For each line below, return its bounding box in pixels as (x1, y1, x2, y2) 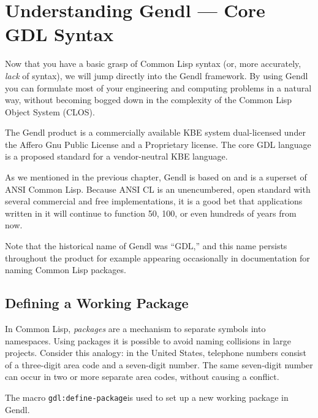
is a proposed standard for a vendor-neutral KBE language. (5, 150, 228, 163)
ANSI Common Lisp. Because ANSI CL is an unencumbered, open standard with (5, 182, 311, 195)
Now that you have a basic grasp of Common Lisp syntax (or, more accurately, (5, 57, 301, 70)
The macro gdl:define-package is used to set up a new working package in (5, 390, 289, 403)
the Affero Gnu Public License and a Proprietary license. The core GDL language (5, 137, 311, 150)
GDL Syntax (5, 21, 114, 47)
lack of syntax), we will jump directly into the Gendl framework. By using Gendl (5, 69, 308, 82)
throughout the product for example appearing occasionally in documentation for (5, 251, 310, 264)
